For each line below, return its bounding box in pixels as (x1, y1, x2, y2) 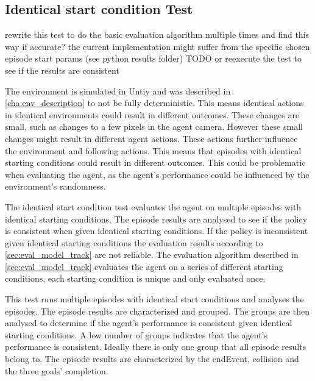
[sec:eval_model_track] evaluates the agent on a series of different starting (5, 260, 283, 272)
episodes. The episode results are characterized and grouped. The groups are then (5, 304, 310, 317)
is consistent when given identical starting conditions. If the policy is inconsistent (5, 224, 308, 237)
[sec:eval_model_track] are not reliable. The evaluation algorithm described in (5, 248, 299, 261)
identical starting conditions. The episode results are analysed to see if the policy (5, 212, 308, 225)
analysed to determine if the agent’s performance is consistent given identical (5, 316, 292, 329)
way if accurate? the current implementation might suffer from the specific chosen (5, 40, 310, 52)
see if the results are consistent (5, 63, 119, 76)
